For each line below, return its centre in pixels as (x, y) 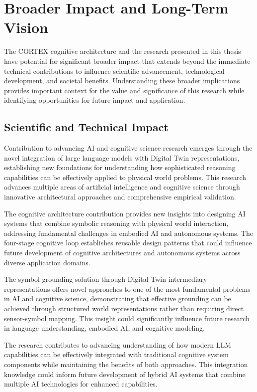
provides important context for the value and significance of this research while (124, 90)
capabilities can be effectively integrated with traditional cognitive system (116, 354)
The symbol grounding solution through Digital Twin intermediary (106, 279)
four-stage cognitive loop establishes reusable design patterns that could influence (128, 243)
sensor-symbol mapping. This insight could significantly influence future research (127, 318)
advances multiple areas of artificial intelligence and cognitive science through (122, 187)
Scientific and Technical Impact (86, 127)
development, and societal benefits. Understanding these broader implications (122, 81)
